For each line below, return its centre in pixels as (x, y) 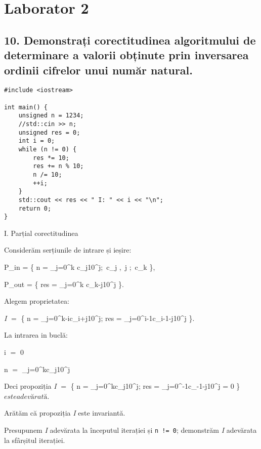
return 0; (35, 208)
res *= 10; (51, 158)
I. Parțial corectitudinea (41, 233)
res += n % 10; (58, 166)
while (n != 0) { (48, 149)
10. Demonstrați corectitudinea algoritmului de (130, 40)
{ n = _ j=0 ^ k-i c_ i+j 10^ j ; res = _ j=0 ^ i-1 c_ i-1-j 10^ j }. (108, 318)
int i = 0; (37, 141)
